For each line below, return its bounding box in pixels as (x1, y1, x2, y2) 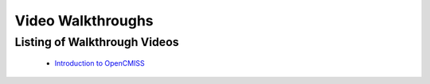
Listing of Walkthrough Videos (14, 35, 179, 49)
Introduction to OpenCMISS (54, 59, 145, 68)
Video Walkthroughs (14, 12, 154, 29)
